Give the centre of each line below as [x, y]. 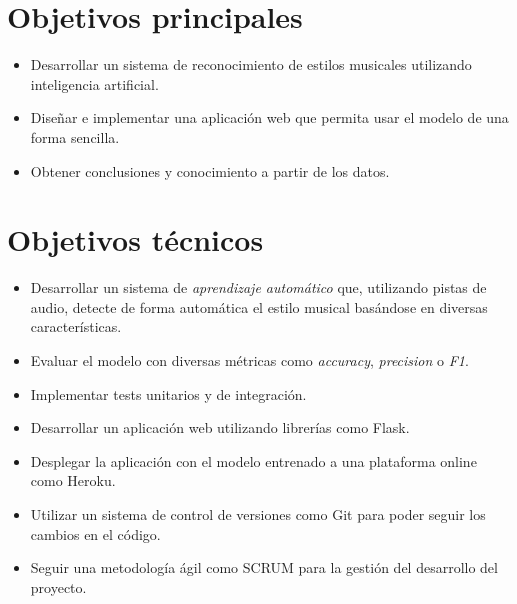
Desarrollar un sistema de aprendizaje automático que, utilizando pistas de [258, 287]
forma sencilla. [75, 136]
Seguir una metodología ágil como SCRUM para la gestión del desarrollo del [264, 567]
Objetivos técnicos [135, 239]
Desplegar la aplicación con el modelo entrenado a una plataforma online [253, 460]
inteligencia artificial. [94, 83]
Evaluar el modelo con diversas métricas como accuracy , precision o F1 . [249, 360]
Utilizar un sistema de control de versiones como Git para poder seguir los [258, 513]
